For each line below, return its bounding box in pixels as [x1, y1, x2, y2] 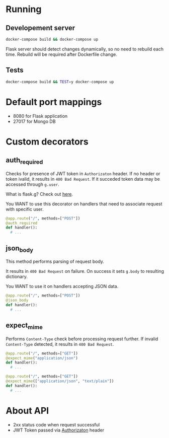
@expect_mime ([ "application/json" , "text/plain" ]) [6, 379, 114, 384]
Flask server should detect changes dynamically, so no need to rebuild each [6, 46, 164, 52]
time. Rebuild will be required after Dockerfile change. [6, 51, 118, 57]
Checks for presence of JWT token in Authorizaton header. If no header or [6, 170, 160, 177]
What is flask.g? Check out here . [6, 191, 73, 197]
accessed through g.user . [6, 181, 59, 187]
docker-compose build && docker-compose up [6, 37, 99, 42]
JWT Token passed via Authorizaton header [13, 427, 105, 433]
